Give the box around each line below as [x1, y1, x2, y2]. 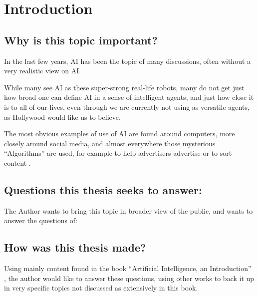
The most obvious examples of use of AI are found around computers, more [4, 128, 235, 139]
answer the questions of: [4, 215, 77, 226]
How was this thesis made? [4, 240, 146, 255]
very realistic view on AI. [4, 65, 81, 76]
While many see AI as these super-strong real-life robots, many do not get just [4, 82, 245, 92]
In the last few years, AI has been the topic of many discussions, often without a [4, 55, 251, 66]
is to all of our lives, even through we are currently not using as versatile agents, [4, 101, 250, 112]
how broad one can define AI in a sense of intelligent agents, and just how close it [4, 92, 254, 102]
